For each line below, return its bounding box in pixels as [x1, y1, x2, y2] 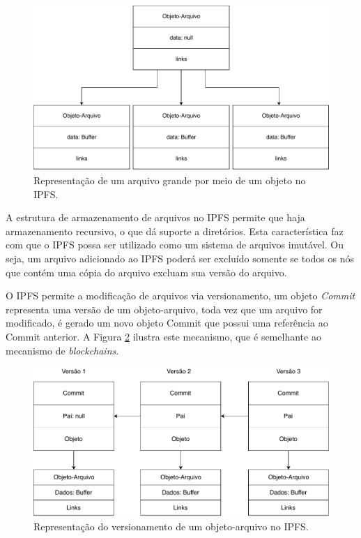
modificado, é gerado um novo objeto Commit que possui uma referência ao [6, 315, 328, 330]
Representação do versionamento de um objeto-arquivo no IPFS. [33, 518, 309, 533]
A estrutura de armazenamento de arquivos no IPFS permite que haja [6, 210, 305, 225]
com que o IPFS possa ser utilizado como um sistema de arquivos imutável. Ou [6, 237, 344, 252]
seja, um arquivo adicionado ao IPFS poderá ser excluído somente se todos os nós [6, 251, 354, 265]
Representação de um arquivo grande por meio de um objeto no [33, 173, 306, 188]
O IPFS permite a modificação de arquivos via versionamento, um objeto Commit [6, 288, 355, 303]
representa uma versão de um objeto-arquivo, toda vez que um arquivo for [6, 301, 323, 316]
